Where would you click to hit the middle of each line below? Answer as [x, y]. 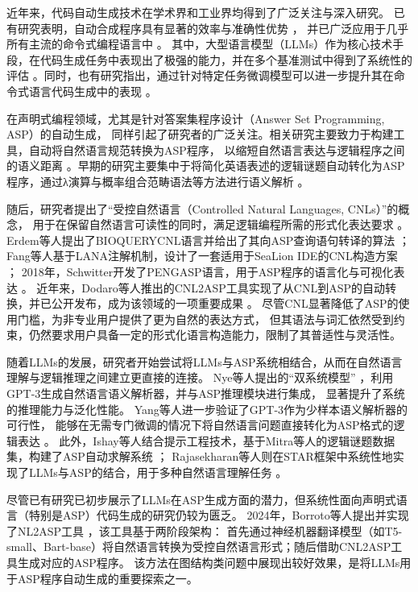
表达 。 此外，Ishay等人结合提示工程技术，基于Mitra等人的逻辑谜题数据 [206, 440]
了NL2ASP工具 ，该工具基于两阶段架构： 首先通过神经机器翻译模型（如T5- [205, 530]
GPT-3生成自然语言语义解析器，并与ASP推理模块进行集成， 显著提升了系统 [206, 393]
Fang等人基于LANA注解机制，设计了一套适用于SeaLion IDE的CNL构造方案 [202, 256]
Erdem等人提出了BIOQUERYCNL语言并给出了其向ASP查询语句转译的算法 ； [208, 240]
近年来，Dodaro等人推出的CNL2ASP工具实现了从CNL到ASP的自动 [211, 287]
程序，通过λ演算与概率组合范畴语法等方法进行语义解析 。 [158, 181]
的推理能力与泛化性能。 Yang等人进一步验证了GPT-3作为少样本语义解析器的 [207, 409]
